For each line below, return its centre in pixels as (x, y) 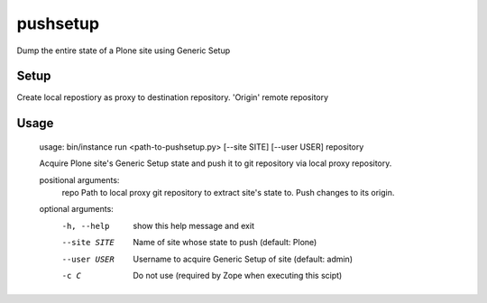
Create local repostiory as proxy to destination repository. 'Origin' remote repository (173, 97)
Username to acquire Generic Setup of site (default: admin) (243, 259)
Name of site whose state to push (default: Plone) (225, 243)
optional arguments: (77, 209)
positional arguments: (79, 179)
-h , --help (86, 226)
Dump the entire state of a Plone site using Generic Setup (124, 50)
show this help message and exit (193, 225)
